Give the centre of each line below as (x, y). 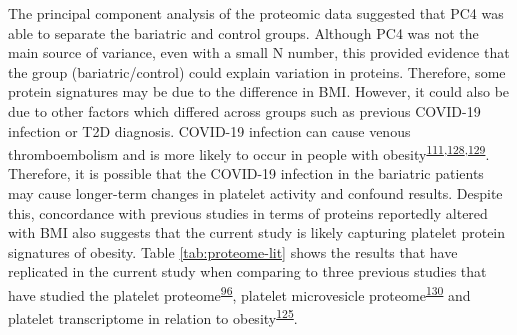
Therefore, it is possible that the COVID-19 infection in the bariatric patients (246, 173)
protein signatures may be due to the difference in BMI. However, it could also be (259, 91)
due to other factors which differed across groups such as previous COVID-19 (244, 110)
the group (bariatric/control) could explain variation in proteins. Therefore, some (257, 71)
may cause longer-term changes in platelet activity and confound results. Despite (255, 193)
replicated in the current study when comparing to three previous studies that (247, 271)
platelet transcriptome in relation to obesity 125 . (153, 316)
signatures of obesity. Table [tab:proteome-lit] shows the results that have (233, 251)
